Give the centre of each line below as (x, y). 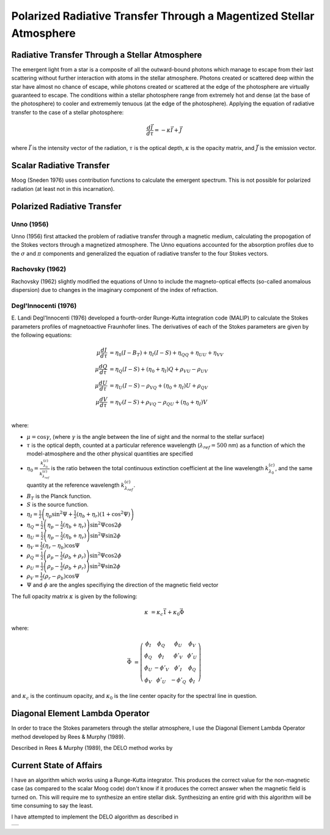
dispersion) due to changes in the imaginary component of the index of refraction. (115, 290)
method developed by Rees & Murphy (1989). (68, 736)
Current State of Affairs (57, 765)
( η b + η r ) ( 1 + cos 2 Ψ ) (104, 515)
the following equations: (42, 335)
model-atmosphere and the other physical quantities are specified (110, 454)
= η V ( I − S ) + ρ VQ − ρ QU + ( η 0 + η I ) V (159, 403)
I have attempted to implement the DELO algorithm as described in (95, 817)
